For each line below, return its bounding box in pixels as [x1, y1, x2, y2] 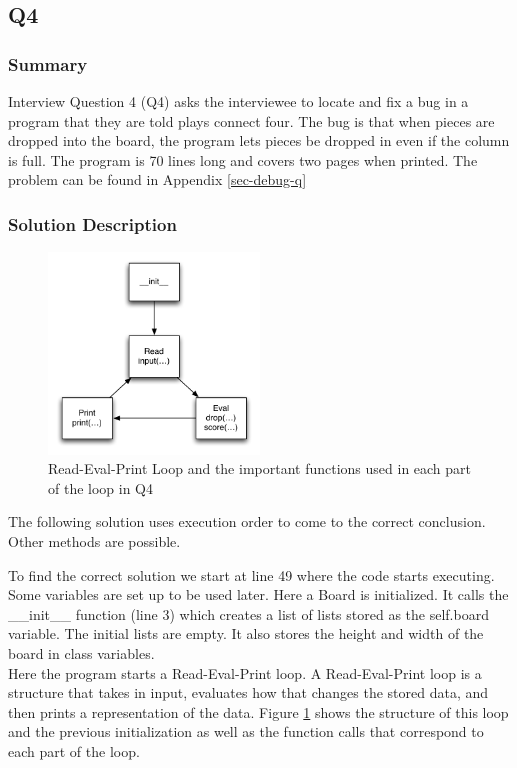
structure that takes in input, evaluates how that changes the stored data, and [8, 682, 489, 703]
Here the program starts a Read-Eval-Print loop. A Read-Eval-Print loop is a [8, 662, 482, 683]
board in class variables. [8, 643, 155, 663]
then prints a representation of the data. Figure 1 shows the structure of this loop [8, 701, 509, 722]
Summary [8, 51, 88, 76]
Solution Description [8, 211, 177, 236]
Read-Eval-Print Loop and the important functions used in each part [48, 458, 472, 479]
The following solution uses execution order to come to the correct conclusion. [8, 511, 486, 532]
